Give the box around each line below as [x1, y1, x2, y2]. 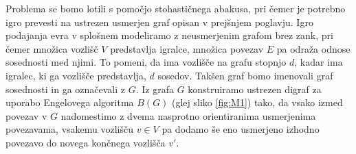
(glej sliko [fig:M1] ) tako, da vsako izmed [172, 95, 343, 110]
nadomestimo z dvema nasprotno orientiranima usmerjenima [60, 108, 316, 123]
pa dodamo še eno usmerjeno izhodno [162, 122, 320, 136]
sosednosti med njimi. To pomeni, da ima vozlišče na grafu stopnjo [5, 55, 287, 69]
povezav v [5, 108, 47, 123]
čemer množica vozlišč [5, 41, 98, 55]
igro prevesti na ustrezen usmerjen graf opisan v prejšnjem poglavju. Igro [5, 14, 313, 29]
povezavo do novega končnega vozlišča [5, 135, 166, 149]
